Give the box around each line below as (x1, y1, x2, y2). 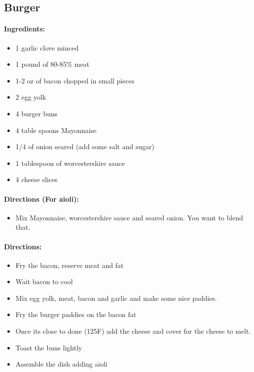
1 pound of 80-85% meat (15, 59, 89, 69)
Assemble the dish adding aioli (15, 359, 108, 369)
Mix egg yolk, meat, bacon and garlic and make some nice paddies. (15, 292, 217, 303)
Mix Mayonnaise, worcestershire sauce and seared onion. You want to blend (15, 212, 243, 222)
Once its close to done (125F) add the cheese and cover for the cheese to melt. (15, 326, 251, 336)
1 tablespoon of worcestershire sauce (15, 158, 125, 168)
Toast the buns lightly (15, 342, 82, 352)
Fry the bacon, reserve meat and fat (15, 260, 124, 270)
